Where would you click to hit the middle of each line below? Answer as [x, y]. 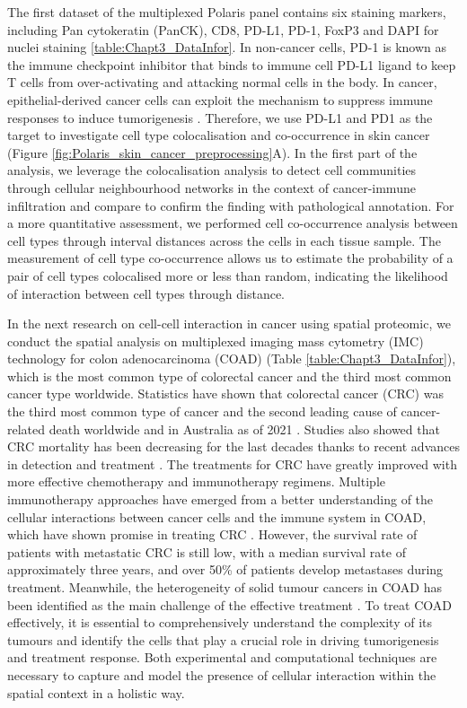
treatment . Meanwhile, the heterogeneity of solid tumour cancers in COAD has [225, 587]
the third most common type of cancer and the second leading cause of [202, 411]
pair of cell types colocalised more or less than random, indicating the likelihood [228, 275]
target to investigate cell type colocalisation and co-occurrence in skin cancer [219, 135]
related [26, 428]
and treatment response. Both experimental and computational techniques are [222, 657]
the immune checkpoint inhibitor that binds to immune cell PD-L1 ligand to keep [232, 64]
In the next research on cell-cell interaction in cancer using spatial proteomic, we [229, 323]
